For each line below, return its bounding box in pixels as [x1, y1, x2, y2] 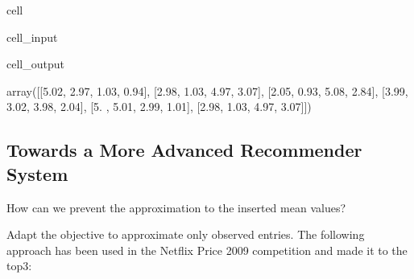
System [6, 161, 68, 186]
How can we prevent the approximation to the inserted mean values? [6, 199, 346, 215]
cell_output [6, 55, 64, 72]
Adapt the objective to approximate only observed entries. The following [6, 226, 365, 243]
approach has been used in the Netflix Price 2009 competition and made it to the [6, 241, 408, 258]
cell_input [6, 28, 58, 45]
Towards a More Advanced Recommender [6, 137, 362, 162]
